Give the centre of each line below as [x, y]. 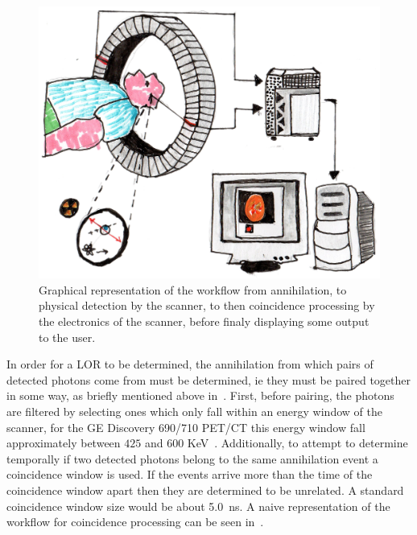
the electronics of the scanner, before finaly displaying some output [204, 321]
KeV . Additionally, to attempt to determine [297, 443]
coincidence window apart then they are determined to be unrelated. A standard [205, 490]
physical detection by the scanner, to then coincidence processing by [207, 305]
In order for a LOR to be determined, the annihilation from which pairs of [190, 364]
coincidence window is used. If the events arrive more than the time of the [190, 474]
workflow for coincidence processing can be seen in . [135, 522]
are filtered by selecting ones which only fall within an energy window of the [194, 412]
